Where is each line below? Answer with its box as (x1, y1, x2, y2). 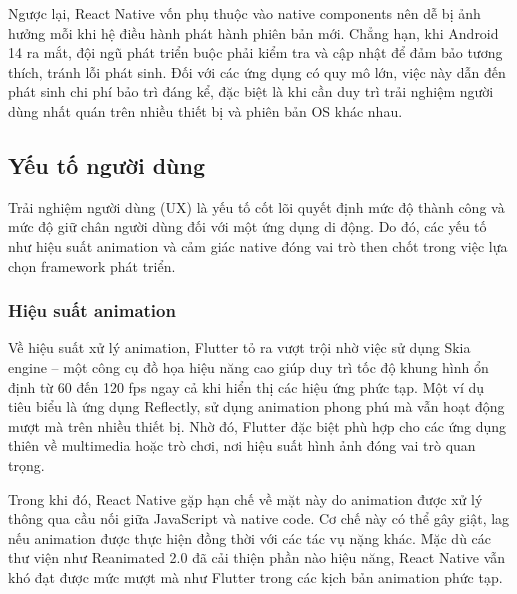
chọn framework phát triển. (8, 255, 176, 276)
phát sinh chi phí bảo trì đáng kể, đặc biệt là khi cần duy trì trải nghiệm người (8, 81, 494, 102)
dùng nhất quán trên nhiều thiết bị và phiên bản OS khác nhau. (8, 100, 403, 121)
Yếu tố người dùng (8, 149, 206, 180)
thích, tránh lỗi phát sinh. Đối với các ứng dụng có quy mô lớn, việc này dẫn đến (8, 61, 506, 82)
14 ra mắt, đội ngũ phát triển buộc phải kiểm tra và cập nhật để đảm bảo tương (8, 42, 503, 63)
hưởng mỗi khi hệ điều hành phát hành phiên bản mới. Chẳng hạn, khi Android (8, 22, 499, 43)
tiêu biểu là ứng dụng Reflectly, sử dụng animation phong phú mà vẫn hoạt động (8, 396, 505, 417)
